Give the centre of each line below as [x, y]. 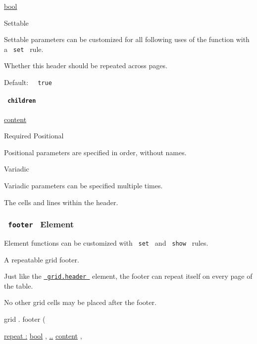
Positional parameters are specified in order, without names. [95, 152]
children [22, 101]
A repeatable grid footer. [42, 259]
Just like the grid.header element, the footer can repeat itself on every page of [128, 276]
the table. [19, 285]
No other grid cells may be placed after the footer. [80, 302]
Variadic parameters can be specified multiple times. [83, 185]
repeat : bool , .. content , [43, 335]
